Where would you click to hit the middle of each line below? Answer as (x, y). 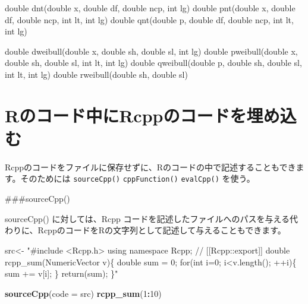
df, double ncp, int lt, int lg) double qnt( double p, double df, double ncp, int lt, (149, 19)
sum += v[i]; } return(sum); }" (62, 273)
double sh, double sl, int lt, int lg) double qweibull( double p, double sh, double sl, (153, 63)
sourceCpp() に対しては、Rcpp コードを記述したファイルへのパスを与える (147, 218)
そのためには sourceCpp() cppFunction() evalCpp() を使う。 (138, 178)
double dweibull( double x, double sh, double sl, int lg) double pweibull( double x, (151, 51)
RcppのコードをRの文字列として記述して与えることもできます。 (162, 230)
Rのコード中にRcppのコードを (126, 115)
